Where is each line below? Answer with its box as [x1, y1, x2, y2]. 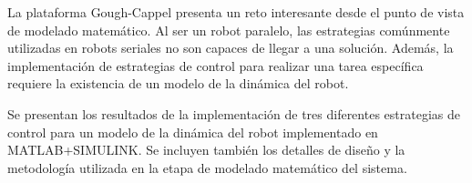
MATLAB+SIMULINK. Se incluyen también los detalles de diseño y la [7, 140, 405, 159]
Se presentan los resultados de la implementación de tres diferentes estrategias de [7, 104, 460, 123]
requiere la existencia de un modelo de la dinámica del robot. [7, 74, 349, 93]
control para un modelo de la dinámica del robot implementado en [7, 122, 378, 141]
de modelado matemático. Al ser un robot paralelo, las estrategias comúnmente [7, 20, 450, 39]
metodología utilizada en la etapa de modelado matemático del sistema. [7, 158, 407, 177]
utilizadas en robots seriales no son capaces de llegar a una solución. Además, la [7, 38, 454, 57]
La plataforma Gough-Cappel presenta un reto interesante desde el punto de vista [7, 3, 465, 21]
